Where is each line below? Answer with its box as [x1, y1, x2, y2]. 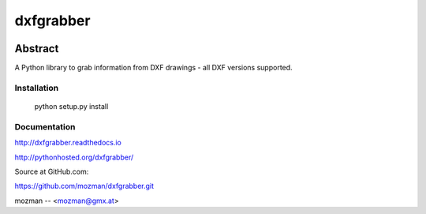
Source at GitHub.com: [14, 167, 89, 176]
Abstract [14, 42, 59, 55]
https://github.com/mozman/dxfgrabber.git [14, 182, 154, 191]
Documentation [14, 121, 76, 132]
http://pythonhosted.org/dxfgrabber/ [14, 152, 134, 162]
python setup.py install [34, 102, 109, 111]
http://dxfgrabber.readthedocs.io [14, 138, 122, 148]
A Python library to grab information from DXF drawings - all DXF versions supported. [14, 63, 293, 73]
